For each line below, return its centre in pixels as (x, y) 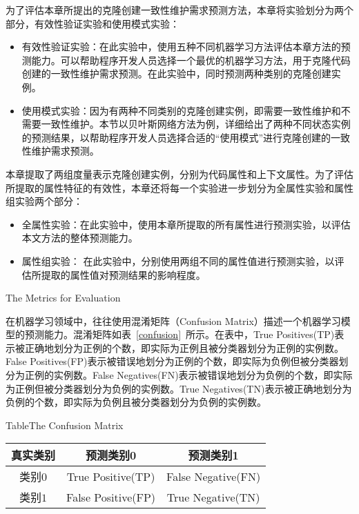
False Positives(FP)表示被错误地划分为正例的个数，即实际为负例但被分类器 (172, 361)
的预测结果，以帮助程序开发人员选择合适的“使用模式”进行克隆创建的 (176, 137)
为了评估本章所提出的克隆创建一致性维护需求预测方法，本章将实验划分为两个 (179, 10)
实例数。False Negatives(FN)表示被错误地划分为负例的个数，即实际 (203, 375)
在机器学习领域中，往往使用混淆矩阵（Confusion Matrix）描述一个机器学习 (173, 320)
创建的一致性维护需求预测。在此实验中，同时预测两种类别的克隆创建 (176, 73)
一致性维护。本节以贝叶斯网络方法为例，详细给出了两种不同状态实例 (196, 124)
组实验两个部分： (44, 201)
